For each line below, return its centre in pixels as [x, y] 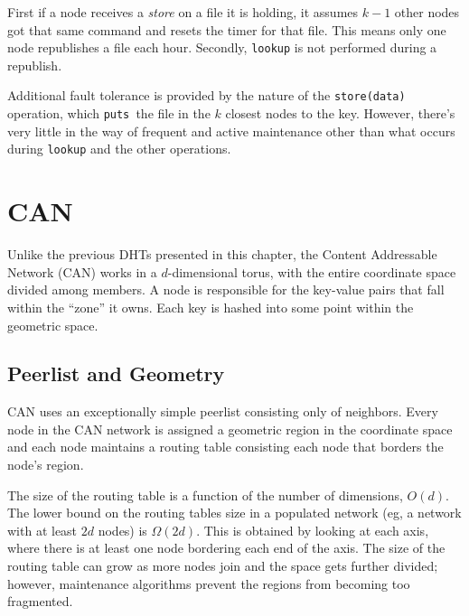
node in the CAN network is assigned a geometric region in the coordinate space [230, 429]
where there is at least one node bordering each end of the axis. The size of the [226, 548]
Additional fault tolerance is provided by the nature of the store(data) [206, 95]
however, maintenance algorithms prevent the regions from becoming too [209, 583]
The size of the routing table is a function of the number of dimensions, [205, 495]
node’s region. [46, 465]
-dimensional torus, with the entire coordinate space [312, 271]
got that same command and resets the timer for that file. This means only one [227, 29]
